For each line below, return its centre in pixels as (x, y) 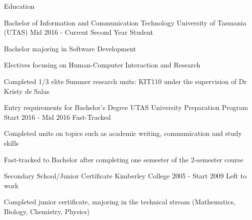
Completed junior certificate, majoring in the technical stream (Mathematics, (120, 202)
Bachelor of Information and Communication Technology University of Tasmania (125, 22)
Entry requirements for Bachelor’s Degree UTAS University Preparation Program (126, 107)
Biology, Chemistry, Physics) (47, 211)
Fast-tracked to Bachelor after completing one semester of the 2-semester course (124, 159)
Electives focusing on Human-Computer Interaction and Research (102, 65)
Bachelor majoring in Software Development (70, 48)
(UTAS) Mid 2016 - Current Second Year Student (79, 32)
